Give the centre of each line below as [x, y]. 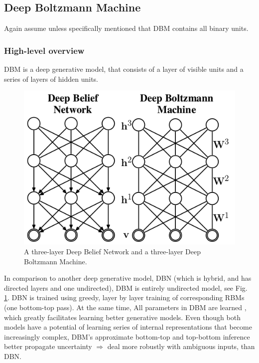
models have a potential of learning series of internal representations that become [128, 327]
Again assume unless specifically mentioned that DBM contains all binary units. [126, 28]
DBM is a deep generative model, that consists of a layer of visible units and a [124, 69]
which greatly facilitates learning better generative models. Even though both [122, 317]
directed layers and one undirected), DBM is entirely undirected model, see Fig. [126, 287]
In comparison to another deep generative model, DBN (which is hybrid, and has [128, 278]
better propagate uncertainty [48, 346]
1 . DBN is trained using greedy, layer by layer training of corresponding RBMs [124, 297]
